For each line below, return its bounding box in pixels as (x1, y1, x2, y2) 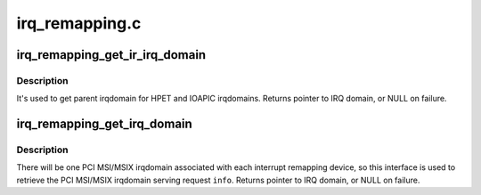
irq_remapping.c (16, 13, 142, 33)
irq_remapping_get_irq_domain (16, 117, 193, 132)
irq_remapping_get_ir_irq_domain (16, 47, 207, 62)
